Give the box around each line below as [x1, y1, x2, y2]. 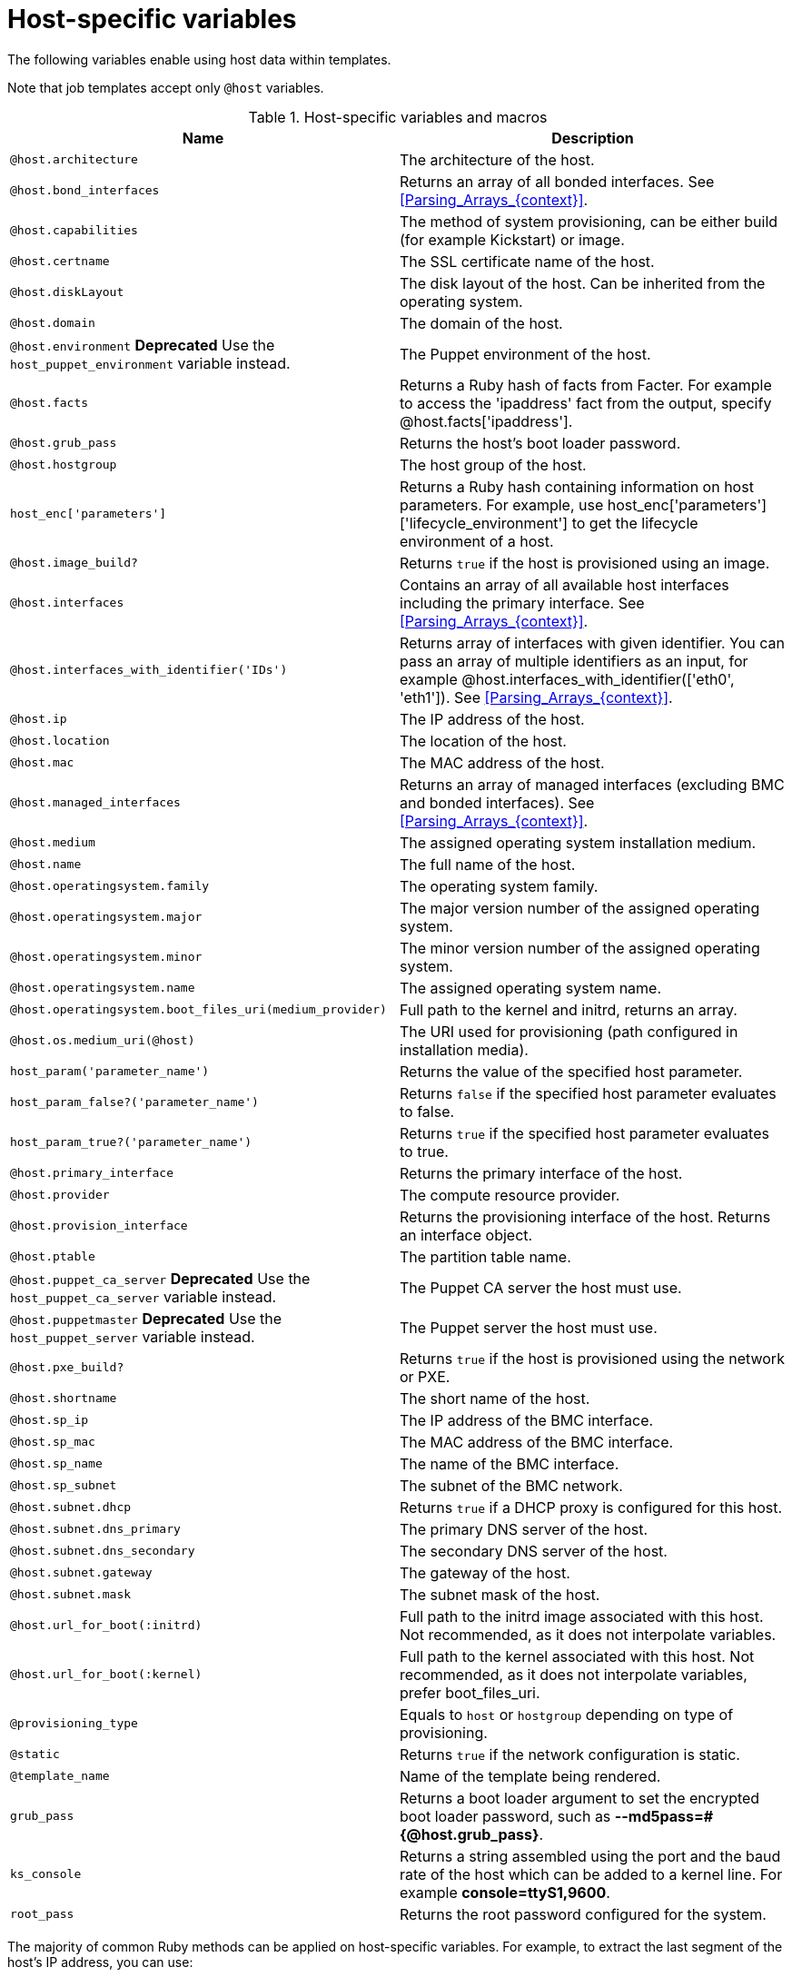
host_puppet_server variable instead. [10, 1327, 255, 1346]
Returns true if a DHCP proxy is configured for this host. [400, 1498, 783, 1517]
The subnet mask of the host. [400, 1585, 600, 1604]
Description [551, 128, 634, 147]
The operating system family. [400, 876, 599, 895]
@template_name [10, 1769, 110, 1784]
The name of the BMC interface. [400, 1454, 619, 1473]
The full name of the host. [400, 855, 576, 874]
